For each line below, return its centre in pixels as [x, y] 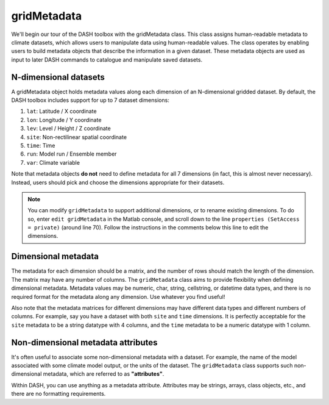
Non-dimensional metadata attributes [84, 342]
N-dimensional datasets [58, 77]
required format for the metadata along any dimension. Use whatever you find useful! [118, 296]
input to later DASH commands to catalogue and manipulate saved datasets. [107, 59]
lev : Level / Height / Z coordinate [69, 129]
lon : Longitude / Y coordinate [64, 120]
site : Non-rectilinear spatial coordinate [77, 137]
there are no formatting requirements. [58, 394]
